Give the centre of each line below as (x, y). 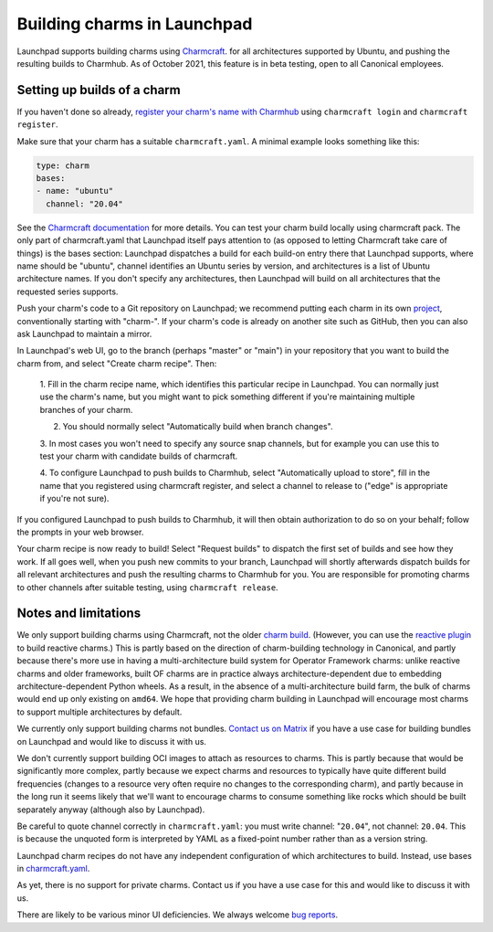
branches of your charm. (86, 409)
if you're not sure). (74, 499)
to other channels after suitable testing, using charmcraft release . (147, 587)
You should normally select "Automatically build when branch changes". (198, 427)
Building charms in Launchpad (135, 24)
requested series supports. (68, 291)
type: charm (63, 165)
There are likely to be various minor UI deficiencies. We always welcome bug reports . (177, 915)
